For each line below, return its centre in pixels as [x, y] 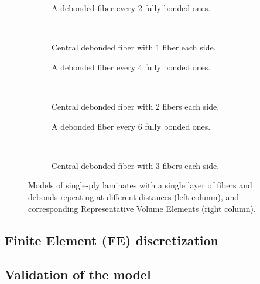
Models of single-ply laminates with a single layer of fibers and [140, 185]
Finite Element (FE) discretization [112, 240]
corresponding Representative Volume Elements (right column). [142, 208]
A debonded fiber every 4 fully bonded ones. [131, 67]
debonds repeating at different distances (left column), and [134, 196]
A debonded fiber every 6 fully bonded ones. [131, 126]
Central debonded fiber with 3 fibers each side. [136, 165]
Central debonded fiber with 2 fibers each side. [136, 106]
